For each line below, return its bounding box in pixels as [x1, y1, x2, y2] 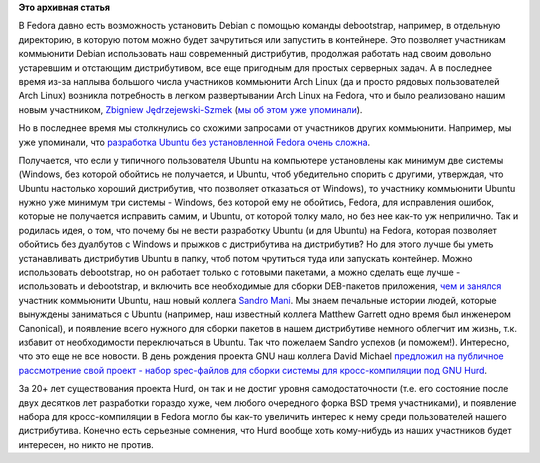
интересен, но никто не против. [18, 438, 154, 450]
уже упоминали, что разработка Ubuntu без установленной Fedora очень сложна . [18, 136, 371, 148]
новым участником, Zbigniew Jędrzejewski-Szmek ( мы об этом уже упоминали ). [18, 103, 363, 115]
